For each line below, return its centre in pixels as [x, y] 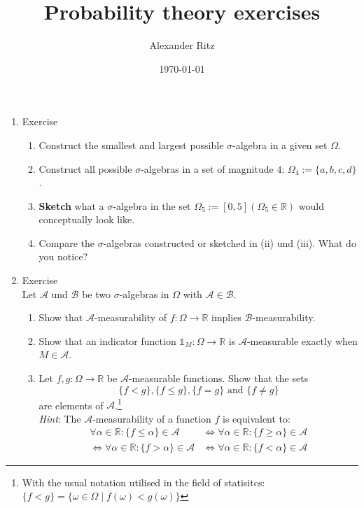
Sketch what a [71, 205]
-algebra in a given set [280, 144]
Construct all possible [85, 168]
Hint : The [60, 418]
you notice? [63, 256]
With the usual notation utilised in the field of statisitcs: [143, 482]
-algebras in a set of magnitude [207, 168]
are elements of [71, 405]
